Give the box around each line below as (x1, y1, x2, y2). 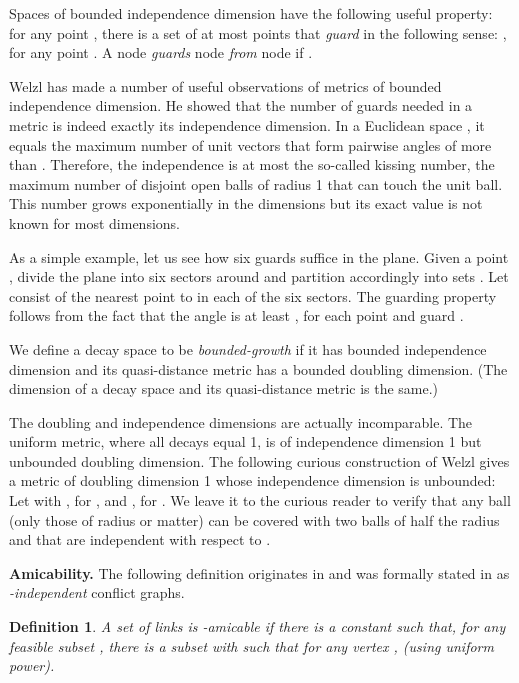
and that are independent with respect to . (9, 529, 271, 550)
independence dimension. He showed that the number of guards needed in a (9, 95, 473, 116)
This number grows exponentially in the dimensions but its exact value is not (9, 193, 483, 214)
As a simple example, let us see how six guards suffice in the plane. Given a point (9, 246, 509, 267)
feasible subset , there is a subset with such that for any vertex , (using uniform (9, 635, 494, 656)
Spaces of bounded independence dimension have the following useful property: (9, 3, 493, 23)
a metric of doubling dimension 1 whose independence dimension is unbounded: (9, 470, 496, 491)
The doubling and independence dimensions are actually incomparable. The (9, 411, 473, 432)
